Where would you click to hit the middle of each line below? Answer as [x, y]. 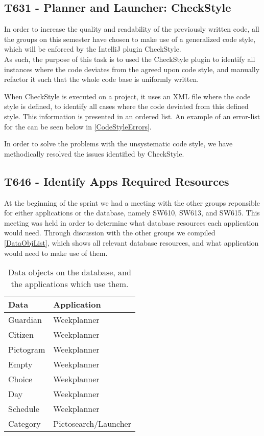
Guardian [25, 320]
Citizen [21, 335]
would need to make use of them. [56, 253]
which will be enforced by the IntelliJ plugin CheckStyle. [93, 49]
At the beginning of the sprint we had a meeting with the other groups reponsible [132, 202]
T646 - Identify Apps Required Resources [117, 181]
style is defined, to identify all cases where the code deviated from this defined [126, 106]
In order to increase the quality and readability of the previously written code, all [132, 29]
